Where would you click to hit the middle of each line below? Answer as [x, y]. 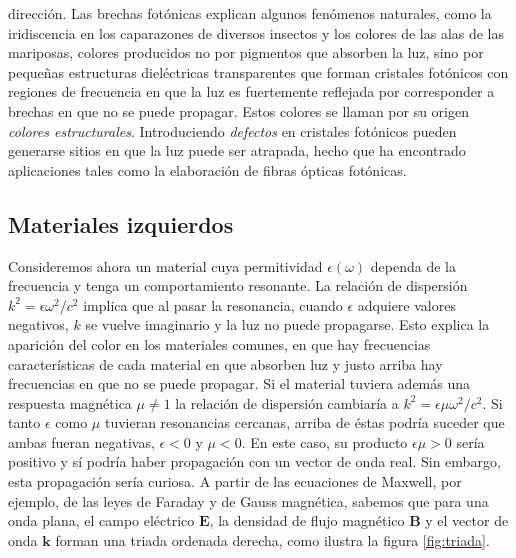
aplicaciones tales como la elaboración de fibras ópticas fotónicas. [207, 169]
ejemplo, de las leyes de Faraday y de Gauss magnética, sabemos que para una [248, 500]
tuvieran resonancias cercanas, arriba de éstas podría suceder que [304, 422]
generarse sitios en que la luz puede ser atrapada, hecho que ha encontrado [237, 150]
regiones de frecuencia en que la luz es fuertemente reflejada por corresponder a [251, 91]
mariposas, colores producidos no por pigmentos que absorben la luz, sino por [246, 52]
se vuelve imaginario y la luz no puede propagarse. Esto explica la [287, 324]
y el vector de [467, 520]
